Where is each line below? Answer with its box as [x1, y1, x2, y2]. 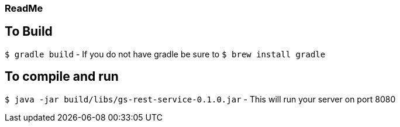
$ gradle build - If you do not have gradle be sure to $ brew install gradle [5, 49, 326, 59]
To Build [5, 24, 53, 39]
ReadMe [5, 2, 43, 14]
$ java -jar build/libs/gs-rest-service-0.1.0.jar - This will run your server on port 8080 [5, 94, 396, 104]
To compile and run [5, 69, 119, 84]
